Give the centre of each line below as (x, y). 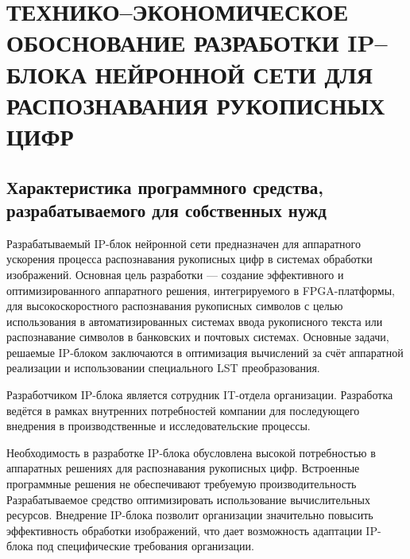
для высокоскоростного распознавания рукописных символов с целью (175, 306)
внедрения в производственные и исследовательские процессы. (159, 426)
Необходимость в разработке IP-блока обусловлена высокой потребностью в (191, 452)
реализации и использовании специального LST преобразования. (163, 368)
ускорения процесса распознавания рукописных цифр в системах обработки (190, 259)
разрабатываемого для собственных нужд (166, 210)
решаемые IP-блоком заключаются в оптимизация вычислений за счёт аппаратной (205, 352)
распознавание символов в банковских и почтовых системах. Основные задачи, (198, 337)
